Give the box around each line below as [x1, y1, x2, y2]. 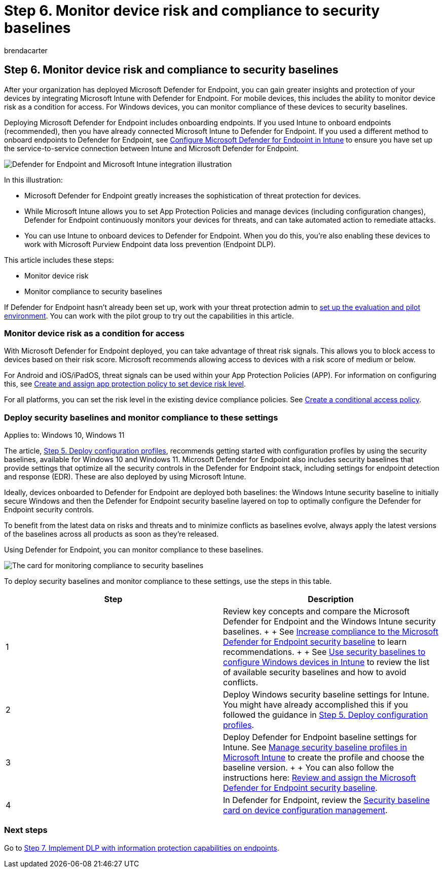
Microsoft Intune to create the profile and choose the [223, 752, 425, 763]
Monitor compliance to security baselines [24, 287, 162, 296]
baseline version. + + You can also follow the [223, 762, 394, 773]
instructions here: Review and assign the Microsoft [223, 773, 416, 783]
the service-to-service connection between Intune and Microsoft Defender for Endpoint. [4, 144, 299, 153]
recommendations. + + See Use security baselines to [223, 647, 426, 657]
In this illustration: [4, 175, 63, 184]
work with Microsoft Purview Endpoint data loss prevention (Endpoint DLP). [24, 239, 276, 249]
